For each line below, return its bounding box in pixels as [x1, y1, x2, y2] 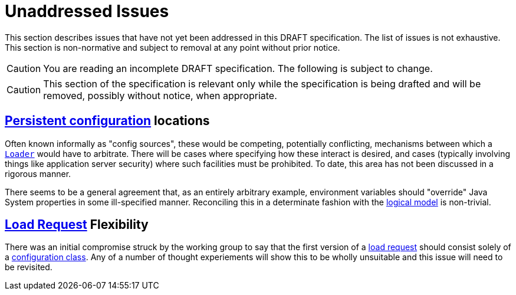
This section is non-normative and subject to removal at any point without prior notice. [5, 42, 340, 53]
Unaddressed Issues [5, 1, 169, 21]
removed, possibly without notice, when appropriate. [43, 89, 277, 101]
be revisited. [5, 262, 52, 273]
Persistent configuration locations [5, 113, 210, 129]
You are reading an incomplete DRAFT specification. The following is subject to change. [43, 62, 433, 74]
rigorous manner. [5, 168, 71, 179]
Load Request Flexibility [5, 217, 149, 232]
